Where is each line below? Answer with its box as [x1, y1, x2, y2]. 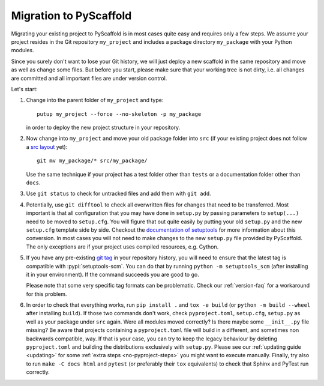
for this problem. [26, 290, 67, 297]
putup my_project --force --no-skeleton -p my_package [37, 110, 202, 117]
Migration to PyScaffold [11, 9, 132, 22]
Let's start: [11, 85, 38, 92]
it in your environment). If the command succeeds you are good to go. [26, 271, 199, 278]
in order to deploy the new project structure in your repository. [26, 124, 181, 131]
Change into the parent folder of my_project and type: [26, 97, 164, 104]
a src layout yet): [26, 143, 68, 150]
